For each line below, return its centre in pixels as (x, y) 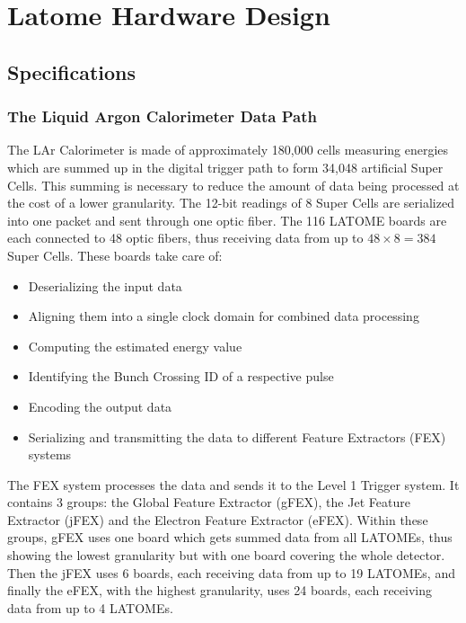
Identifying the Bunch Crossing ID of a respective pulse (181, 376)
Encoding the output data (100, 406)
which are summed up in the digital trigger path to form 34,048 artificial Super (225, 167)
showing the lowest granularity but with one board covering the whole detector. (226, 555)
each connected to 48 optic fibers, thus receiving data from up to (185, 238)
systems (50, 454)
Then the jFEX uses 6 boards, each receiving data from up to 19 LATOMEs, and (231, 572)
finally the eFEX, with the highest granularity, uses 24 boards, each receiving (220, 590)
